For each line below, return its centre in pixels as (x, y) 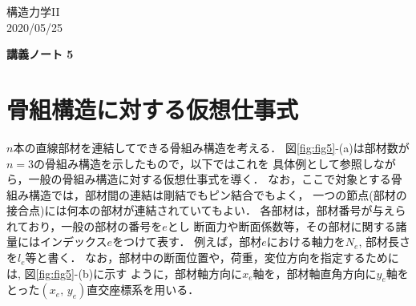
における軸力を (306, 242)
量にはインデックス (57, 242)
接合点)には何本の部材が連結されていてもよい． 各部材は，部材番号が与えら (206, 210)
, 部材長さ (384, 242)
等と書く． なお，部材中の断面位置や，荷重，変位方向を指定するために (212, 258)
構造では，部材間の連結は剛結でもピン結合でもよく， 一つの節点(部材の (218, 194)
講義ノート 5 (40, 54)
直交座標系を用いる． (143, 290)
